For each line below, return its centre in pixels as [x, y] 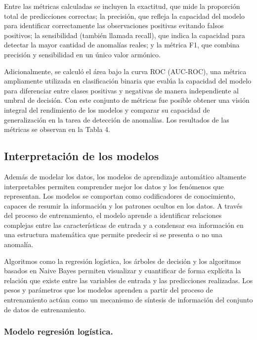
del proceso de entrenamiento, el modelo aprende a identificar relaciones [113, 215]
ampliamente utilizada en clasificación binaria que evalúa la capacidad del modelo [128, 81]
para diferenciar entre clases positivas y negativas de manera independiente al [122, 90]
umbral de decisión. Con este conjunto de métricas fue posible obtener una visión [127, 100]
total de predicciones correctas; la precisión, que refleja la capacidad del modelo [124, 16]
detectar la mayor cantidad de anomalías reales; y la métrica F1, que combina [122, 45]
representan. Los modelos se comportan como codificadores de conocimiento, [120, 196]
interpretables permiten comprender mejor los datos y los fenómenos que [114, 186]
